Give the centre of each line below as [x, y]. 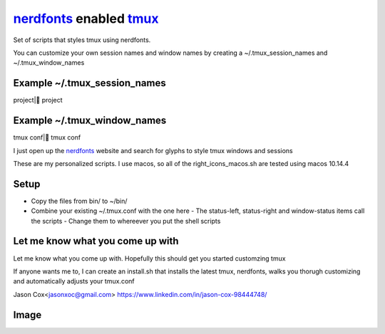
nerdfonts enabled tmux [86, 19]
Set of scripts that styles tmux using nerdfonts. [82, 40]
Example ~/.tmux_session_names [90, 83]
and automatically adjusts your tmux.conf [74, 281]
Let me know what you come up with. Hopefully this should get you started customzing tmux [149, 258]
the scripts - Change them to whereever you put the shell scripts [126, 221]
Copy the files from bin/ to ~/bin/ [79, 201]
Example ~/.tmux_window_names [90, 121]
